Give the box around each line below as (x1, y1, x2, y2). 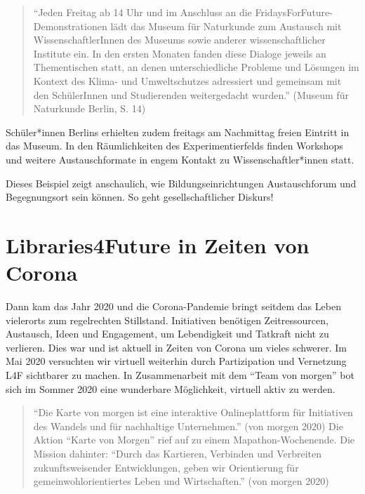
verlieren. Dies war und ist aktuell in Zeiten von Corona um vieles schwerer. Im (6, 340, 347, 354)
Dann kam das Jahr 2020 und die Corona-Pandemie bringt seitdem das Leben (6, 299, 341, 314)
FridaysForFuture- (255, 5, 333, 19)
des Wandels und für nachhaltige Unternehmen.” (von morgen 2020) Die (33, 418, 343, 433)
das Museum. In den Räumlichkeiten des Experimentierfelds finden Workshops (6, 138, 343, 153)
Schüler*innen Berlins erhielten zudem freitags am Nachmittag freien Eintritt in (6, 124, 350, 139)
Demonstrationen (33, 18, 107, 33)
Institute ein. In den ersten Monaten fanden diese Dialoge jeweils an (33, 46, 326, 60)
